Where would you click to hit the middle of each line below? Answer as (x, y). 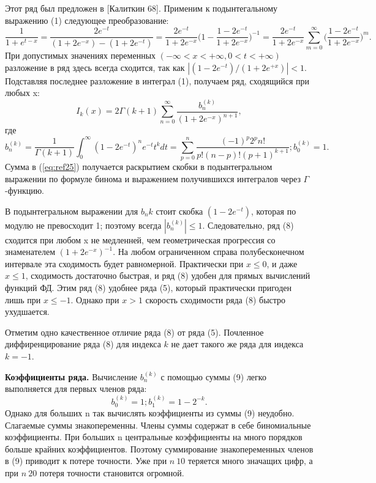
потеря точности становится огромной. (112, 473)
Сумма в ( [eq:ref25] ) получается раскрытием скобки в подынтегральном (139, 166)
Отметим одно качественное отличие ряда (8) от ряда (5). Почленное (134, 332)
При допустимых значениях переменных (81, 55)
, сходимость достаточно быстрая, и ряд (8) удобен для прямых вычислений (168, 275)
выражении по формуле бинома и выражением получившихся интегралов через (153, 178)
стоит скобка (179, 211)
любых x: (22, 93)
